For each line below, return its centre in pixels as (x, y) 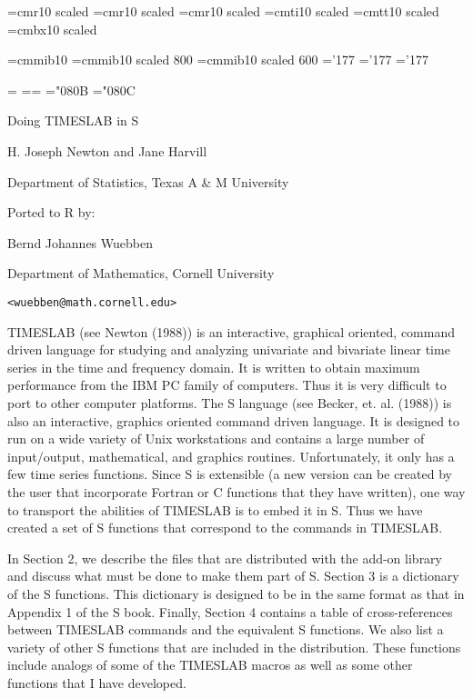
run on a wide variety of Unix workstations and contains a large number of (216, 439)
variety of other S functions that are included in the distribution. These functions (234, 647)
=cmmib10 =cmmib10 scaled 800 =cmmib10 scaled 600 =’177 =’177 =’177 (218, 60)
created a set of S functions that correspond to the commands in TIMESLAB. (225, 528)
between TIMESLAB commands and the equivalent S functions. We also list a (226, 629)
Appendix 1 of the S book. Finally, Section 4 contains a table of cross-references (230, 611)
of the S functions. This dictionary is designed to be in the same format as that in (236, 593)
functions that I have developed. (97, 682)
